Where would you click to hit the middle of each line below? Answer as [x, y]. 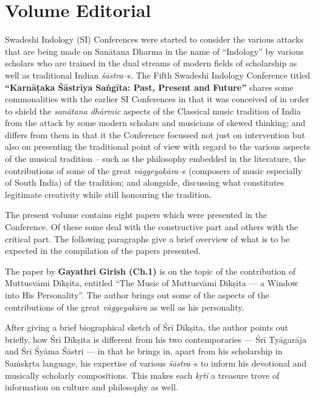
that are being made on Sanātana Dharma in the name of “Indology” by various [154, 51]
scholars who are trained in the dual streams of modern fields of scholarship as [151, 63]
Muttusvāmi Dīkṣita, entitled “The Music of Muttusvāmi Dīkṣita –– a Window [152, 283]
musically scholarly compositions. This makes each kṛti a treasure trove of [142, 375]
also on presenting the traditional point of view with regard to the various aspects [157, 146]
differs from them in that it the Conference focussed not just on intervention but [155, 134]
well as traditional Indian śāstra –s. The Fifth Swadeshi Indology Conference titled [158, 75]
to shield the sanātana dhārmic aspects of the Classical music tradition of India [153, 111]
